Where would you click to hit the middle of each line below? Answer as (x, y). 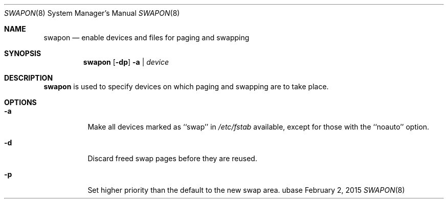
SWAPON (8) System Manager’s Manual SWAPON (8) (92, 13)
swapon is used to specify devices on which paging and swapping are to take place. (186, 86)
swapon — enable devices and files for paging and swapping (147, 37)
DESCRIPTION (29, 78)
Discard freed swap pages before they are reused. (172, 158)
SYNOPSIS (23, 53)
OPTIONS (20, 102)
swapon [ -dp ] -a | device (126, 62)
